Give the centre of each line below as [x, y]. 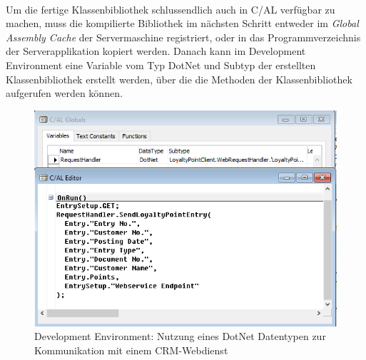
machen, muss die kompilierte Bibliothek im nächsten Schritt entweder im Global [182, 23]
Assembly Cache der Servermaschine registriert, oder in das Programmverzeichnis [183, 37]
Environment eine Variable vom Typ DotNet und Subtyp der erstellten [161, 65]
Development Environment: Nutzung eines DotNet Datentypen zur [180, 336]
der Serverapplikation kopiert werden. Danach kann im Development [156, 51]
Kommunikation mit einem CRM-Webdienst [131, 350]
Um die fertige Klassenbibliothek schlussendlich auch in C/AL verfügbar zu [171, 9]
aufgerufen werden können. [64, 93]
